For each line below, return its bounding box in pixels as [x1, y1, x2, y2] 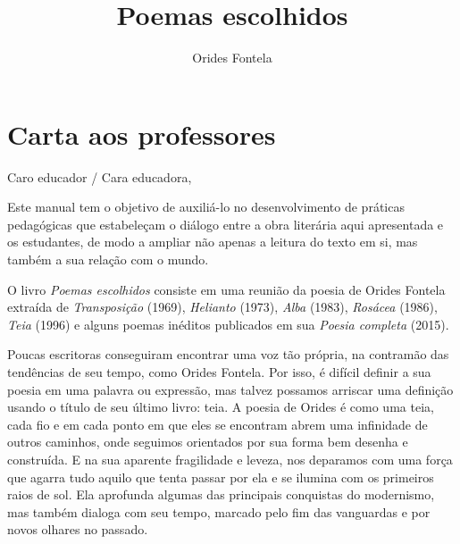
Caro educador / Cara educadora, [7, 167, 192, 186]
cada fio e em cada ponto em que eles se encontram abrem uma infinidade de [7, 414, 428, 433]
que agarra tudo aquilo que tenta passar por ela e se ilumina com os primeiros [7, 467, 434, 486]
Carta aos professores [7, 115, 276, 152]
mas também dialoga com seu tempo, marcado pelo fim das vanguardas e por [7, 502, 431, 521]
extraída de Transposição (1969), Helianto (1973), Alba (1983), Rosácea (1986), [7, 297, 438, 316]
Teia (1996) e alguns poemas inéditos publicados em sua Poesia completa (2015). [7, 314, 449, 333]
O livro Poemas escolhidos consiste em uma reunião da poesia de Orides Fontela [7, 280, 446, 298]
